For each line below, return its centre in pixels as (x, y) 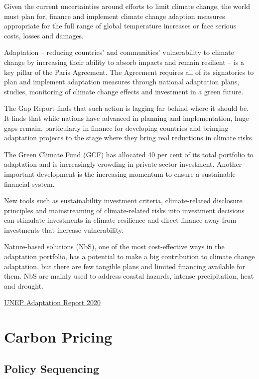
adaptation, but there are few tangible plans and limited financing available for (125, 266)
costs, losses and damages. (44, 35)
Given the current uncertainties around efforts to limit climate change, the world (127, 6)
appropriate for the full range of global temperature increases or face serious (120, 26)
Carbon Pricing (58, 337)
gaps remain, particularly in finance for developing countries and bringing (116, 128)
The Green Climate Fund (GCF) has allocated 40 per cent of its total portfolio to (129, 154)
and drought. (24, 285)
